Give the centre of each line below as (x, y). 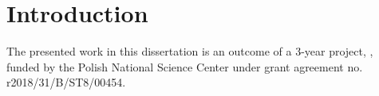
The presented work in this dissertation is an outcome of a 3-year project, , (190, 51)
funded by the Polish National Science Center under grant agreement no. (185, 66)
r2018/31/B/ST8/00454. (66, 82)
